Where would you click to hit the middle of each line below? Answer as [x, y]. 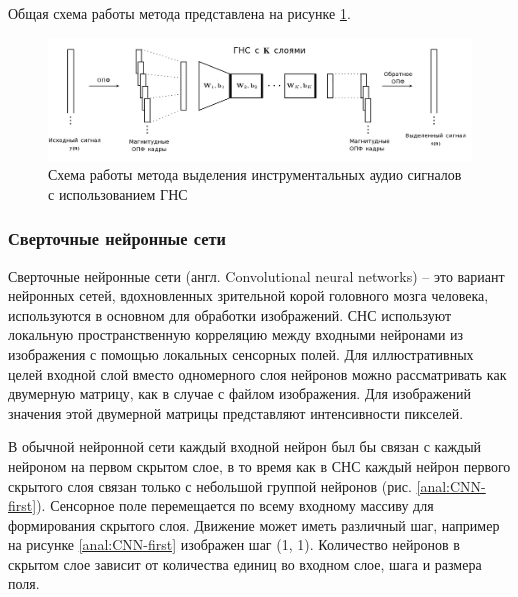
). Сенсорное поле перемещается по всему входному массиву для [235, 505]
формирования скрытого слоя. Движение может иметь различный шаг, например [254, 524]
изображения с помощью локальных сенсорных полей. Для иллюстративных [241, 353]
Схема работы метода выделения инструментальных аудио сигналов [255, 174]
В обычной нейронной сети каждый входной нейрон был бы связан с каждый [245, 446]
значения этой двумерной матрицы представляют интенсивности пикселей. [236, 412]
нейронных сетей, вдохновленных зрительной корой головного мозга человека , [248, 295]
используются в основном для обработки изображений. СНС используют [230, 314]
